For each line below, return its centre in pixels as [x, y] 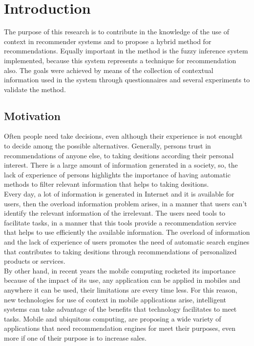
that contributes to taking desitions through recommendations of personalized [120, 251]
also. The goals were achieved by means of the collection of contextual [109, 70]
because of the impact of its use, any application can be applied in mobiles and [122, 280]
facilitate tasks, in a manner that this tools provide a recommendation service [120, 222]
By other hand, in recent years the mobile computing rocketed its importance [120, 270]
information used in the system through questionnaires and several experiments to [127, 80]
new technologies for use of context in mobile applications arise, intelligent [115, 299]
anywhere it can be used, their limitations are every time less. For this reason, [121, 289]
